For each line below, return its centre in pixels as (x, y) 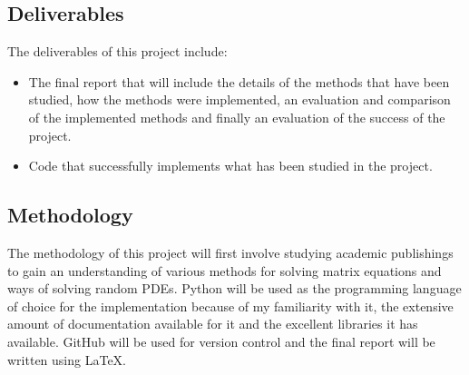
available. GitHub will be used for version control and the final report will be (221, 341)
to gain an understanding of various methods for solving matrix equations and (225, 270)
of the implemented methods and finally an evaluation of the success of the (237, 117)
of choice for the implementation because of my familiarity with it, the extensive (230, 306)
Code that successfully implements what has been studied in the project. (230, 166)
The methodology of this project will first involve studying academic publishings (230, 252)
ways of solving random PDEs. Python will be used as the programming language (234, 288)
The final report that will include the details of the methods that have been (239, 81)
